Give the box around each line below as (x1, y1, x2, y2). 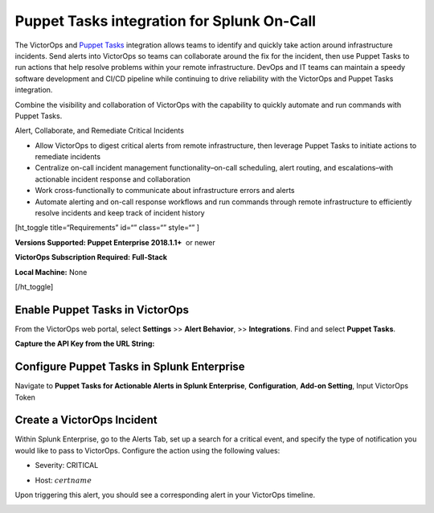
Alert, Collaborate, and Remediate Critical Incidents (14, 125, 185, 136)
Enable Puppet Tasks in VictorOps (14, 302, 189, 317)
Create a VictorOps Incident (14, 413, 158, 427)
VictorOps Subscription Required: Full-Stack (14, 252, 168, 262)
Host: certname (35, 475, 92, 485)
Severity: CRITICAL (35, 461, 99, 470)
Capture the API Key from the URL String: (14, 339, 155, 349)
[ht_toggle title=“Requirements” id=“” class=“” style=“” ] (14, 223, 200, 232)
